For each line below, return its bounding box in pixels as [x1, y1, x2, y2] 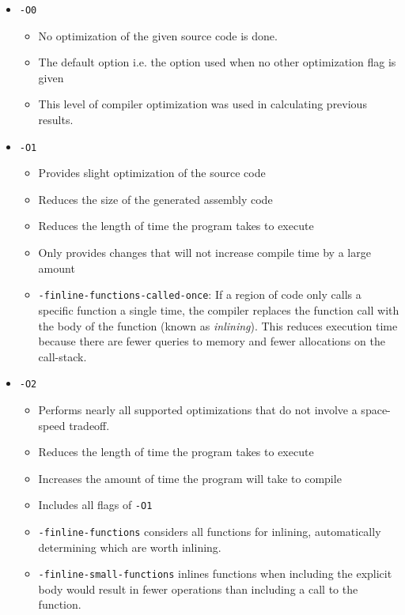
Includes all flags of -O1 [38, 496, 153, 513]
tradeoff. [69, 417, 110, 433]
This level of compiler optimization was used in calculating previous [38, 96, 367, 112]
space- [361, 401, 391, 417]
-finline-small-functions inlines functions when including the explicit [38, 565, 392, 582]
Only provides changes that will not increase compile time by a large [38, 244, 371, 261]
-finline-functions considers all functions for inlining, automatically [38, 523, 381, 539]
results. [38, 111, 74, 128]
